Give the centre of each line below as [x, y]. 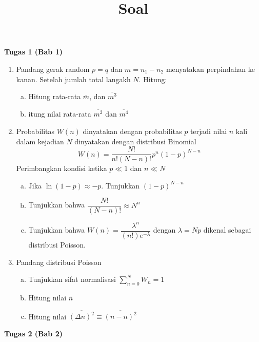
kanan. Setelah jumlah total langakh [73, 79]
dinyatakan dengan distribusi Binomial [135, 141]
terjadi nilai [208, 131]
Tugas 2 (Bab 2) [33, 333]
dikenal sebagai [227, 230]
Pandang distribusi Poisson [59, 262]
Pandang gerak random [53, 69]
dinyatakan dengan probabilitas [132, 131]
